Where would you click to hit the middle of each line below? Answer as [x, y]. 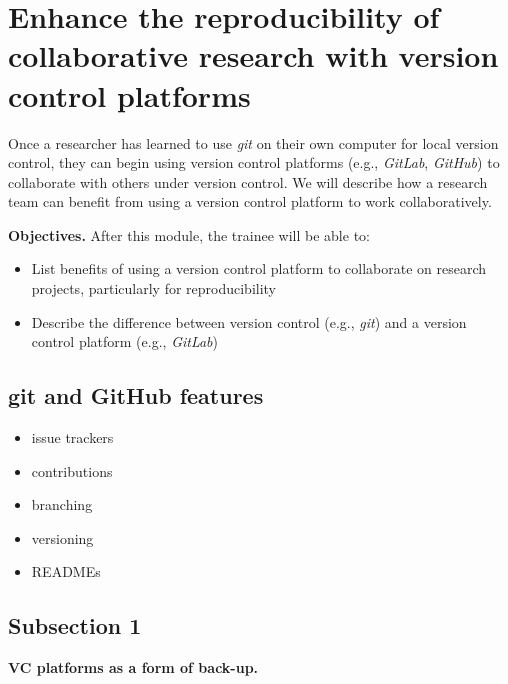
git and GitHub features [136, 395]
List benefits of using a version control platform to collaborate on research [259, 268]
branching [62, 504]
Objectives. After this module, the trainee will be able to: [189, 234]
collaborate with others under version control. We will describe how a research [248, 181]
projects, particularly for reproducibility [154, 288]
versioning [62, 537]
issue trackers [72, 437]
